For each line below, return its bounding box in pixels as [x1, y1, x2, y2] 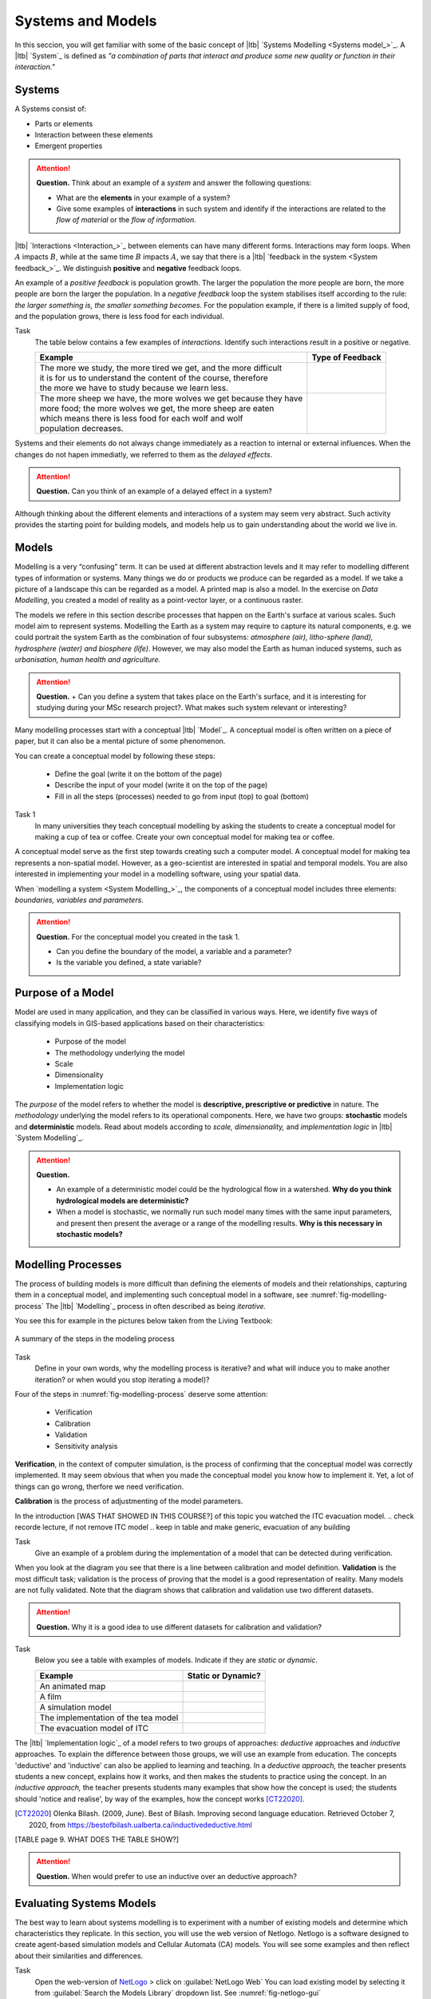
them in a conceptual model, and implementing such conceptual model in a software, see [14, 1290, 309, 1299]
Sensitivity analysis [54, 1441, 118, 1450]
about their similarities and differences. [14, 1951, 144, 1961]
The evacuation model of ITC [39, 1722, 149, 1734]
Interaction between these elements [34, 130, 153, 140]
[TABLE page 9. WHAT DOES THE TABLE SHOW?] [14, 1834, 180, 1844]
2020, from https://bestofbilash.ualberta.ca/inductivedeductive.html [29, 1820, 253, 1829]
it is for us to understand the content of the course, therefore [39, 373, 269, 384]
